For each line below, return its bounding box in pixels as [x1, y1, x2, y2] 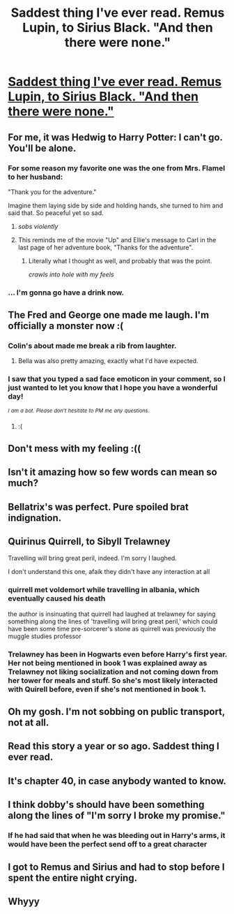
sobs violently [17, 222, 58, 230]
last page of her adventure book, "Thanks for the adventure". [17, 243, 194, 251]
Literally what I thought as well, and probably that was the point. [28, 256, 212, 265]
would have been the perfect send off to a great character [8, 839, 208, 849]
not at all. [8, 717, 49, 729]
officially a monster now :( [8, 320, 124, 332]
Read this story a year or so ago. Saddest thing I [8, 740, 220, 752]
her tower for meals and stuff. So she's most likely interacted [8, 675, 218, 685]
